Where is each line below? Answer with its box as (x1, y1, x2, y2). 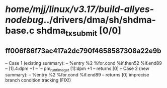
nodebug (5, 14, 44, 26)
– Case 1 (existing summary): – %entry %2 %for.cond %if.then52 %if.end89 (5, 60, 162, 66)
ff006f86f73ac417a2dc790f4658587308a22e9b (5, 47, 161, 55)
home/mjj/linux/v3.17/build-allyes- (5, 4, 154, 15)
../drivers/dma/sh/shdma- (43, 14, 156, 26)
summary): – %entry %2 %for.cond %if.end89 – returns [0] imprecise (5, 72, 149, 78)
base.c (5, 25, 35, 36)
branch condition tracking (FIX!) (5, 77, 71, 83)
